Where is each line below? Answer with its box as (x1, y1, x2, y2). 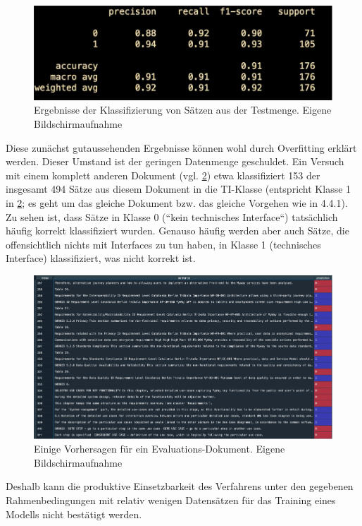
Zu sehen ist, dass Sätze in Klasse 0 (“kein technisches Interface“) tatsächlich (6, 209, 338, 224)
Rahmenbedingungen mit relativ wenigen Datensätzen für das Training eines (6, 492, 336, 507)
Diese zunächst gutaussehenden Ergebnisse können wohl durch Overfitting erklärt (6, 140, 357, 155)
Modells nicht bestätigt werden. (6, 506, 142, 521)
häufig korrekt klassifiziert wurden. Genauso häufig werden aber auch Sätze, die (6, 223, 349, 238)
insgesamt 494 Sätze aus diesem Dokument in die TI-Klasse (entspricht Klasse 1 (6, 181, 351, 196)
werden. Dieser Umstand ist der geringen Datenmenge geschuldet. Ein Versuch (6, 154, 344, 169)
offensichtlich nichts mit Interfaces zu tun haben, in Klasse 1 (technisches (6, 237, 321, 251)
